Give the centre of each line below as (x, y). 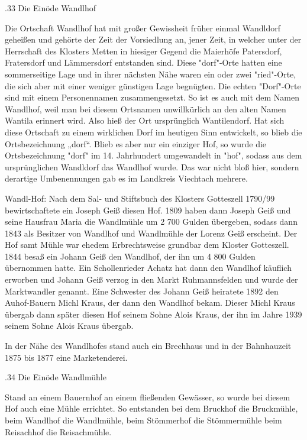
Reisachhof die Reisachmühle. (58, 431)
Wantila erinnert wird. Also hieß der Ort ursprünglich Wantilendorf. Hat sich (145, 120)
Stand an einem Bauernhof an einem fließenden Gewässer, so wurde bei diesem (148, 397)
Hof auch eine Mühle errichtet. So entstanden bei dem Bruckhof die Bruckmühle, (151, 408)
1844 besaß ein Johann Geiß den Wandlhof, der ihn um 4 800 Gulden (130, 256)
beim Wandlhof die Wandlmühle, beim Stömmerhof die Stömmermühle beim (143, 420)
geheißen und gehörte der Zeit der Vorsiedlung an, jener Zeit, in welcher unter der (153, 39)
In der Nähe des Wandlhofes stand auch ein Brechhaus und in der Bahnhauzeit (148, 346)
